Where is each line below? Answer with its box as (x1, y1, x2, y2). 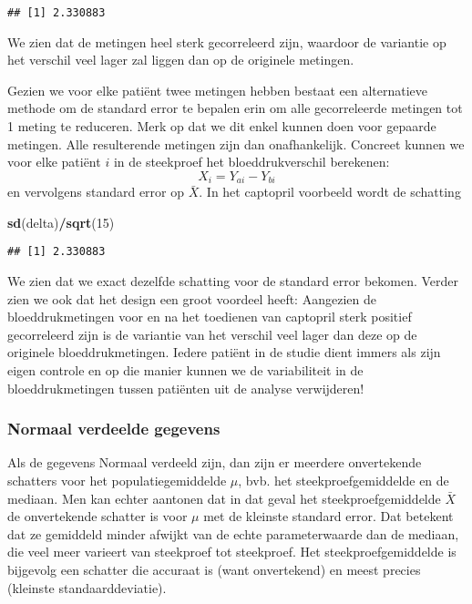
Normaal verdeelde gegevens (7, 417, 221, 440)
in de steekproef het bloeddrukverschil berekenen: (113, 152, 390, 171)
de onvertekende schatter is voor (7, 507, 188, 526)
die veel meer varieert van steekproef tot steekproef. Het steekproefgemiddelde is (7, 542, 457, 561)
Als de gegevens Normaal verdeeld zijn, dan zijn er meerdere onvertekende (7, 453, 422, 472)
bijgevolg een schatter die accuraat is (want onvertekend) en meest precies (7, 560, 421, 579)
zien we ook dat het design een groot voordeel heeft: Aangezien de (7, 289, 376, 308)
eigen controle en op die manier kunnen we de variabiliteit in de (7, 361, 364, 380)
